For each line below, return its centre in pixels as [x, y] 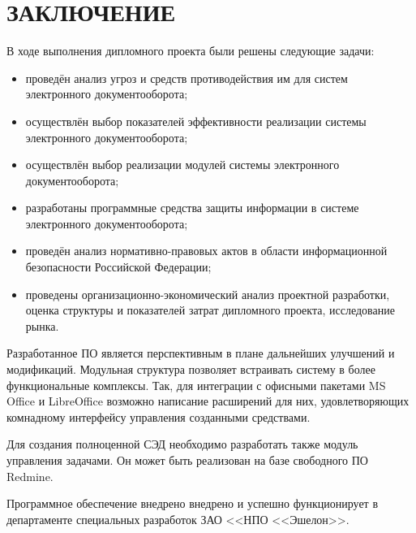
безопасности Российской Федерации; [118, 267]
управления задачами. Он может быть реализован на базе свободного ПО [187, 460]
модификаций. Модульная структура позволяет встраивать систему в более [191, 369]
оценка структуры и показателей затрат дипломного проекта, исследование [210, 310]
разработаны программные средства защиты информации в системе [192, 208]
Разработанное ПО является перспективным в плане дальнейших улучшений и [201, 353]
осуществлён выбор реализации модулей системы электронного [182, 165]
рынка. [42, 325]
